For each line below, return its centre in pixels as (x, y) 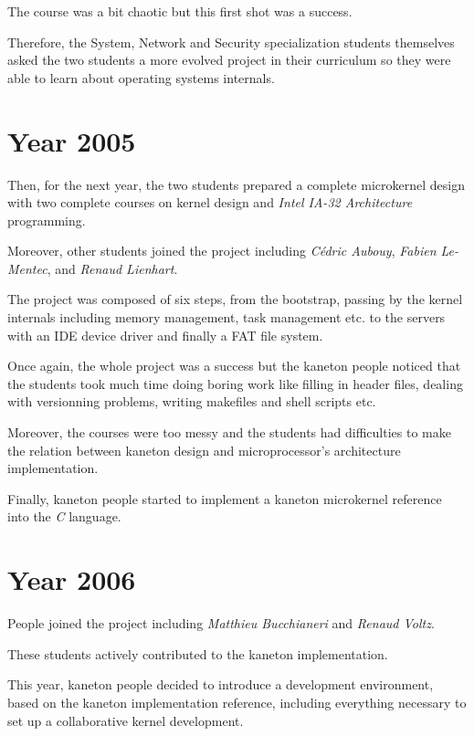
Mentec (27, 268)
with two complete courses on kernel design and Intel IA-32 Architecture (210, 202)
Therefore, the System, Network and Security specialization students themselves (231, 42)
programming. (47, 220)
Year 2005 (72, 140)
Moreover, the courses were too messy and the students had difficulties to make (229, 432)
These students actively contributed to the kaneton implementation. (198, 653)
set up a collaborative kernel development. (126, 720)
